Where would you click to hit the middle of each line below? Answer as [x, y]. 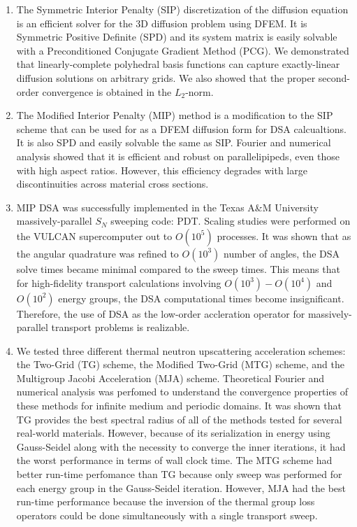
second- [334, 77]
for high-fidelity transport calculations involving [119, 282]
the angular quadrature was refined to [97, 253]
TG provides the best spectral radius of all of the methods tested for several [179, 419]
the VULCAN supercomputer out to [94, 236]
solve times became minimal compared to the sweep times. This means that [178, 268]
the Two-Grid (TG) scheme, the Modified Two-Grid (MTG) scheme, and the [181, 364]
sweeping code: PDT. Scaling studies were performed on [231, 221]
